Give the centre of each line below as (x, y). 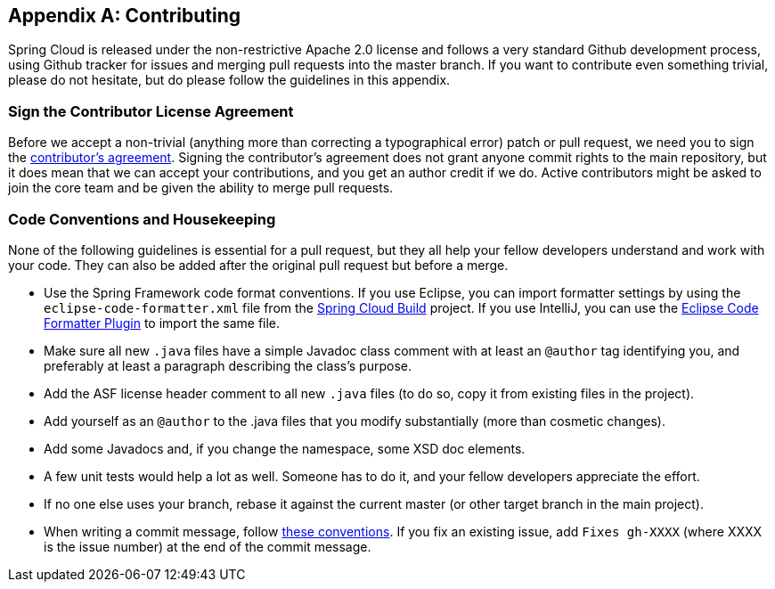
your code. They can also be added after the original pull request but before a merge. (258, 265)
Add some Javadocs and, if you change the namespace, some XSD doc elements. (285, 448)
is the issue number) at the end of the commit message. (208, 546)
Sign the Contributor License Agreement (151, 111)
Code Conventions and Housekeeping (142, 219)
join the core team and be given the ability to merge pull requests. (201, 188)
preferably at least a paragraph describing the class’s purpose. (228, 365)
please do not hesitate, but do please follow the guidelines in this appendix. (229, 80)
